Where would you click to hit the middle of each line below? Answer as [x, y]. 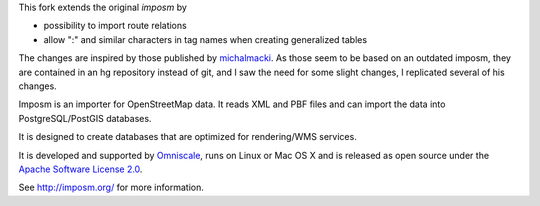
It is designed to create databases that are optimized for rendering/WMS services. [187, 137]
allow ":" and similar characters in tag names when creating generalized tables [205, 39]
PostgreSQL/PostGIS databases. [85, 118]
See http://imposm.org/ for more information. [111, 187]
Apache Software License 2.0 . [80, 169]
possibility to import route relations [115, 26]
